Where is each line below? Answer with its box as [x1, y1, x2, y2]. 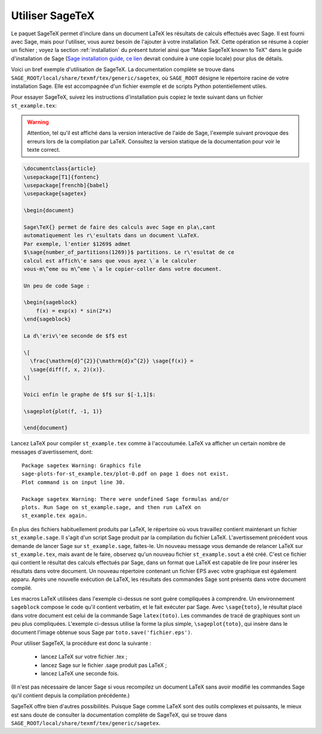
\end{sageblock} [23, 316, 72, 323]
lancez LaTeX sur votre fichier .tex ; [41, 653, 128, 660]
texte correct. [27, 146, 61, 154]
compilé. [11, 584, 33, 591]
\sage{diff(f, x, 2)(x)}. [30, 366, 106, 373]
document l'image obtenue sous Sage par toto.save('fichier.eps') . [11, 628, 193, 636]
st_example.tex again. [21, 512, 88, 519]
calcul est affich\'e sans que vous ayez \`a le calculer [23, 257, 197, 264]
